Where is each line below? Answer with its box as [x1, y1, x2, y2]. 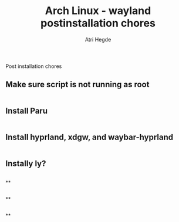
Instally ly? [5, 158, 46, 168]
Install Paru [5, 106, 48, 116]
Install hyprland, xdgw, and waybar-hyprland [5, 132, 174, 142]
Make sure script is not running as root [5, 80, 150, 90]
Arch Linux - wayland [45, 4, 151, 18]
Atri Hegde [85, 36, 112, 43]
